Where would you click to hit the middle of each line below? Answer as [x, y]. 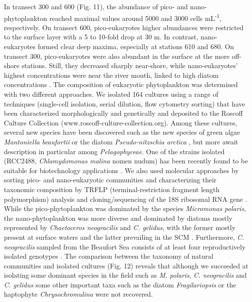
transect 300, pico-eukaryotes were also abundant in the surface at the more [117, 56]
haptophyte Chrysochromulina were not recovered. [78, 294]
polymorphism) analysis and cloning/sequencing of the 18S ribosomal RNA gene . [126, 199]
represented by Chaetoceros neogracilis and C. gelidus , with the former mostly [120, 227]
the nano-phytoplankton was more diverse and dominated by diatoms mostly [118, 218]
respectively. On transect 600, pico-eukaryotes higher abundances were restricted [124, 27]
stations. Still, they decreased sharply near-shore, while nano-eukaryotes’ [130, 65]
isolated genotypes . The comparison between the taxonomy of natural [109, 256]
